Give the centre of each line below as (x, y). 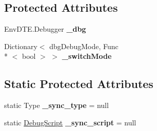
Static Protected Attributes (79, 84)
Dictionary (21, 46)
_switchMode (87, 56)
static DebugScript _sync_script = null (70, 122)
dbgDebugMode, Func (84, 46)
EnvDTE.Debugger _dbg (45, 29)
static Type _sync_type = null (56, 105)
